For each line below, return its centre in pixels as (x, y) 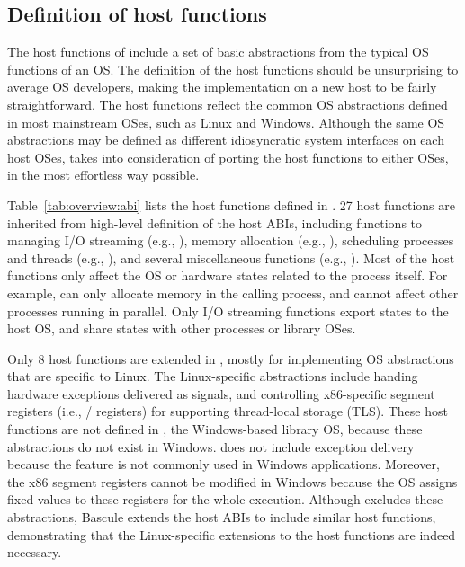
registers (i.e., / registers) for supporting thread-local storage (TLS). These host (228, 411)
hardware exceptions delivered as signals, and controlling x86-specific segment (221, 393)
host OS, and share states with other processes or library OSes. (182, 328)
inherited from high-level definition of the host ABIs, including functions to (215, 222)
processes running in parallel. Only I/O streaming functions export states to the (228, 310)
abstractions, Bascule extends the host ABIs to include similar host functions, (222, 517)
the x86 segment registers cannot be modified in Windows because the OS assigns (232, 481)
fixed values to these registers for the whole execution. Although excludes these (225, 499)
